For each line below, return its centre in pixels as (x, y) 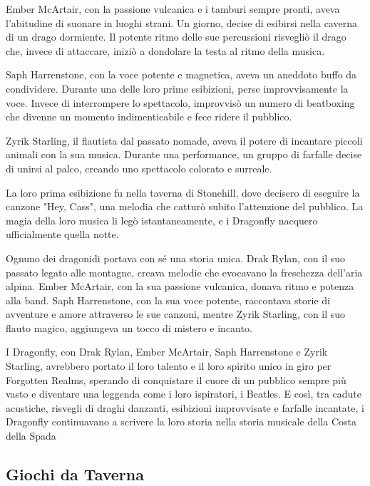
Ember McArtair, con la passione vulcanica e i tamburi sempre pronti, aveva (173, 9)
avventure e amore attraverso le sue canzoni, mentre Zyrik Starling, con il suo (176, 314)
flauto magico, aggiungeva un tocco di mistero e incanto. (129, 327)
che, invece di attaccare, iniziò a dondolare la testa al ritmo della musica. (165, 50)
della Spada (31, 436)
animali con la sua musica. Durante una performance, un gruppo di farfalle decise (184, 154)
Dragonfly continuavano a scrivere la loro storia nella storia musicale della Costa (181, 422)
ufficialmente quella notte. (62, 234)
